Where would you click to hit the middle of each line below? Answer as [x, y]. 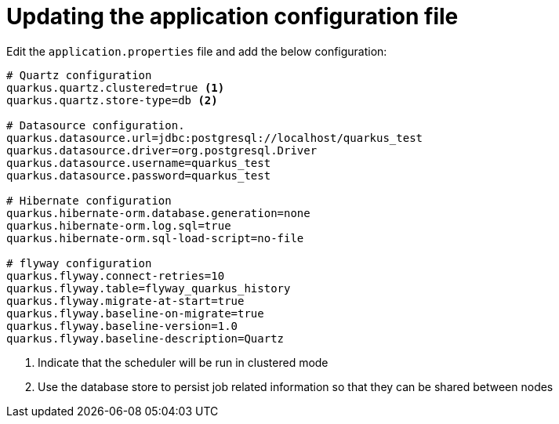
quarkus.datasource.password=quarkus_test [139, 175]
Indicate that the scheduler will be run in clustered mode [183, 362]
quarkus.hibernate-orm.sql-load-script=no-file [155, 238]
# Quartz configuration [79, 75]
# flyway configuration [79, 263]
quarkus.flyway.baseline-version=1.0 [122, 326]
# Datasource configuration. [96, 125]
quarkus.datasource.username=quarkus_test [139, 163]
